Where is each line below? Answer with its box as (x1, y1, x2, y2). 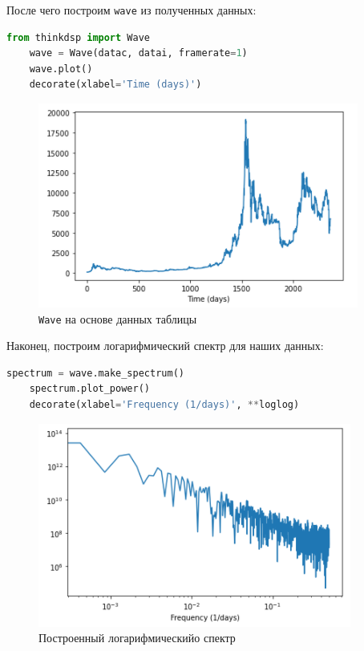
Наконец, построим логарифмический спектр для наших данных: (6, 337, 324, 354)
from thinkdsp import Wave (6, 31, 150, 43)
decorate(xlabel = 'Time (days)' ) (29, 79, 202, 91)
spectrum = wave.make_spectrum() (6, 367, 184, 379)
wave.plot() (29, 63, 93, 75)
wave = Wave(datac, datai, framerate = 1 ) (29, 47, 248, 59)
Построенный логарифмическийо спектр (38, 629, 236, 646)
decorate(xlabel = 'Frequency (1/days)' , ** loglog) (29, 399, 300, 411)
